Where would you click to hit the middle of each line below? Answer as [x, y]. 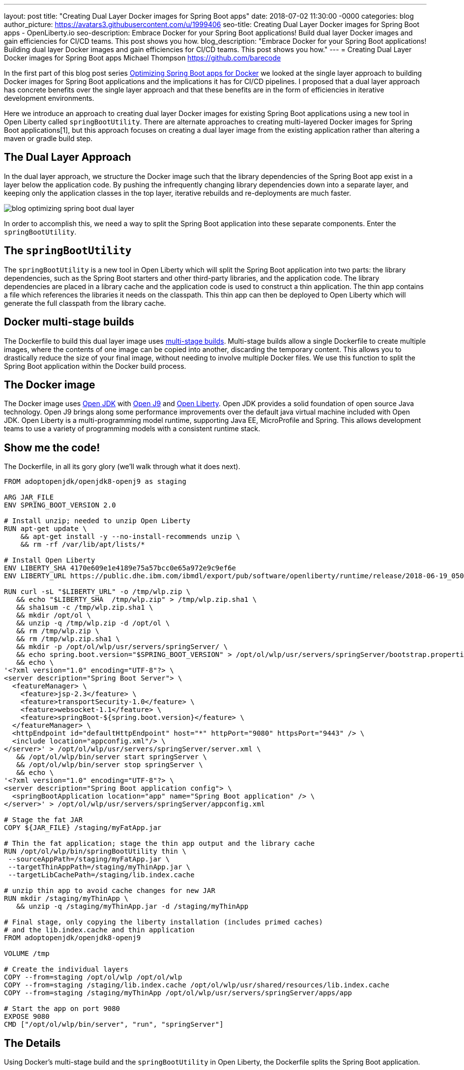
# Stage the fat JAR [43, 820]
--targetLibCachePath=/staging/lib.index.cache [101, 875]
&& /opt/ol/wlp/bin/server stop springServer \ [110, 765]
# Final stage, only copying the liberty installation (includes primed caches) [164, 922]
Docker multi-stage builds [69, 322]
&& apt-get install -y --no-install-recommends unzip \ [130, 537]
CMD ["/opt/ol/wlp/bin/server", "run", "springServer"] [114, 1025]
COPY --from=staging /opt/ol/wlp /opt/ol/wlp [93, 977]
